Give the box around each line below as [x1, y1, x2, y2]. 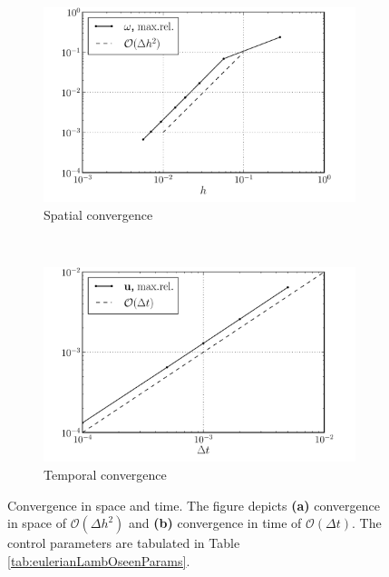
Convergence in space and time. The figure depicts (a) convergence [7, 495, 380, 514]
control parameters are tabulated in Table [7, 533, 240, 552]
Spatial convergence [44, 204, 153, 224]
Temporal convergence [44, 465, 167, 484]
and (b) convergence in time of [129, 513, 302, 532]
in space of [7, 513, 67, 532]
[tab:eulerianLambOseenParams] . [7, 551, 190, 570]
